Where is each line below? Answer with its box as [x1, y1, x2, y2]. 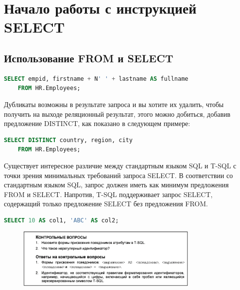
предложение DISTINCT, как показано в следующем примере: [4, 118, 190, 128]
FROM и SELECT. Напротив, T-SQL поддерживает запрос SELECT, [4, 189, 213, 199]
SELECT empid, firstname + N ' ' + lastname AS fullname [4, 75, 189, 82]
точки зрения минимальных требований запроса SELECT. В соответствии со [4, 170, 233, 180]
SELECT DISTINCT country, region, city [4, 136, 133, 144]
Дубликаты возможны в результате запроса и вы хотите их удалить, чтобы [4, 99, 224, 109]
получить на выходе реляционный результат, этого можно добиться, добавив [4, 109, 231, 119]
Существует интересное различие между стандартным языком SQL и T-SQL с [4, 160, 237, 170]
